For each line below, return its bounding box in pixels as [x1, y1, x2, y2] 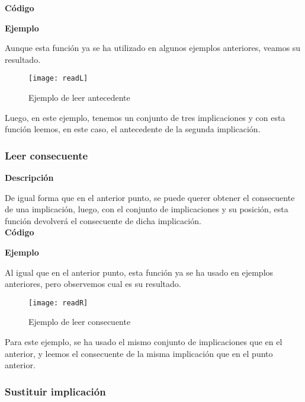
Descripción [5, 171, 54, 184]
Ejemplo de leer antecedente [28, 91, 130, 104]
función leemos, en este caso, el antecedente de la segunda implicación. [5, 123, 261, 135]
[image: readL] [28, 74, 88, 83]
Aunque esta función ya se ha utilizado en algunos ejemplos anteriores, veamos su [5, 42, 301, 54]
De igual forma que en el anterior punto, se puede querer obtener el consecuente [5, 191, 295, 203]
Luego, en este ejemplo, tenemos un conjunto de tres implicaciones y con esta [5, 111, 285, 123]
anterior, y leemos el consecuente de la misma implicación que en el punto [5, 347, 273, 359]
